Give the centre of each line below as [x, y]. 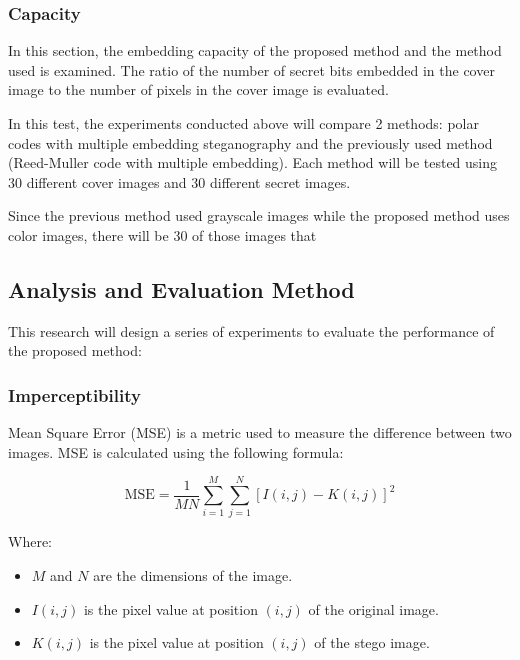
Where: [30, 541]
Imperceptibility [74, 394]
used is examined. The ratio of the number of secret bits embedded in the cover [251, 69]
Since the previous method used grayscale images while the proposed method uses [259, 215]
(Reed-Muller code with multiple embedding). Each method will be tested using [253, 162]
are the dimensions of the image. [193, 575]
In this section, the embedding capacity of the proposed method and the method [255, 50]
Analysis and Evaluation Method [181, 288]
